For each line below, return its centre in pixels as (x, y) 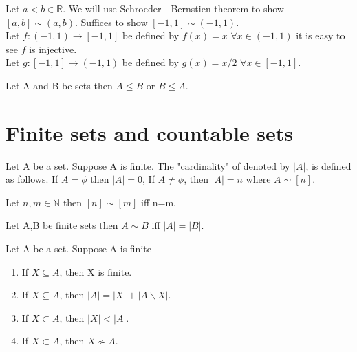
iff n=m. (159, 202)
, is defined (328, 165)
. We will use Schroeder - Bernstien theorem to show (173, 8)
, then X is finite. (96, 271)
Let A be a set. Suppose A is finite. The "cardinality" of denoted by (148, 165)
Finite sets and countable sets (150, 132)
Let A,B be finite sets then (62, 225)
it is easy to (321, 35)
